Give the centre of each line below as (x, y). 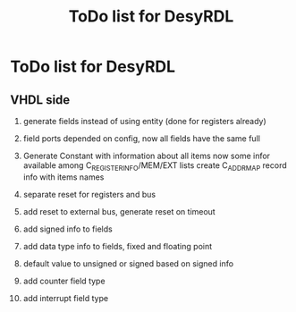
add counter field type (64, 281)
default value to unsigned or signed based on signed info (128, 263)
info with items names (63, 177)
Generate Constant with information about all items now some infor (147, 156)
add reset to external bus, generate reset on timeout (119, 211)
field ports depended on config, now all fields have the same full (141, 139)
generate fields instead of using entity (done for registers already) (144, 121)
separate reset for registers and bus (89, 194)
